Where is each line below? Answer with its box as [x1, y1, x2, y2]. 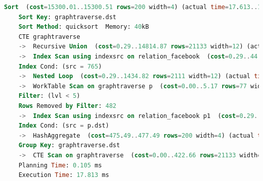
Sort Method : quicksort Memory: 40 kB [18, 23, 149, 31]
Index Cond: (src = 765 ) [18, 63, 102, 70]
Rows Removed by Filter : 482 [18, 102, 116, 109]
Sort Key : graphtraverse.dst [18, 13, 116, 21]
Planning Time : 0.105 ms [18, 161, 102, 169]
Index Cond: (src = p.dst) [18, 122, 109, 130]
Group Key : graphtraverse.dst [18, 142, 120, 149]
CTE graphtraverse [18, 33, 80, 40]
